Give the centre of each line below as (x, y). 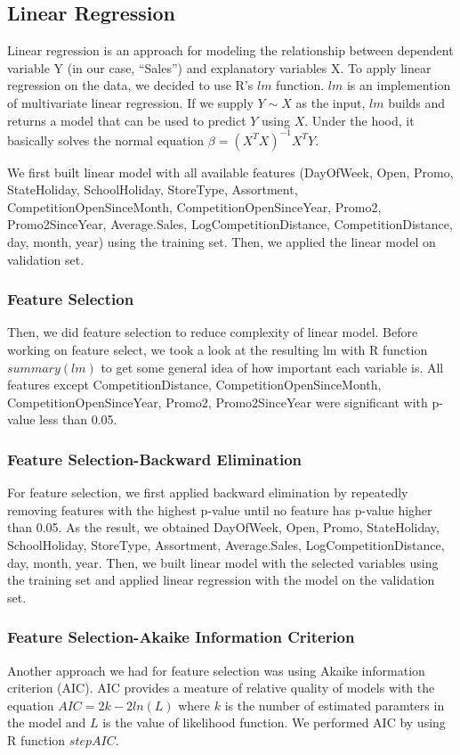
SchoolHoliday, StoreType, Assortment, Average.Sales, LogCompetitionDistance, (226, 545)
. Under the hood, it (359, 120)
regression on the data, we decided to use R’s (130, 85)
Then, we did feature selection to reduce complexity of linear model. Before (213, 332)
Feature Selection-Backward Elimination (155, 459)
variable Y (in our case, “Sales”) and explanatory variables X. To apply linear (219, 67)
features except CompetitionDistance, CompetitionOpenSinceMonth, (194, 385)
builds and (417, 102)
